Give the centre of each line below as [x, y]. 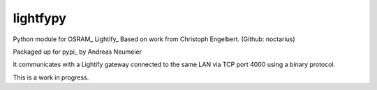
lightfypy [39, 18]
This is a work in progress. [51, 77]
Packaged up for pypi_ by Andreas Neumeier [77, 52]
